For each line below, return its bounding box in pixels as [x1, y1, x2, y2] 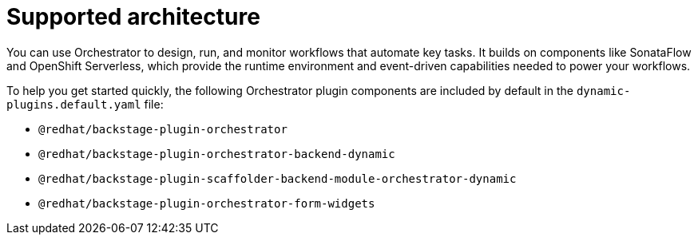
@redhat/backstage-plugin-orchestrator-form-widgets [38, 196, 375, 210]
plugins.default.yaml [6, 97, 141, 111]
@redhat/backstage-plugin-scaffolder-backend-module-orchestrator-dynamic [38, 172, 517, 185]
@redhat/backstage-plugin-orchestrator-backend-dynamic [38, 147, 395, 160]
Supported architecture [6, 3, 260, 30]
